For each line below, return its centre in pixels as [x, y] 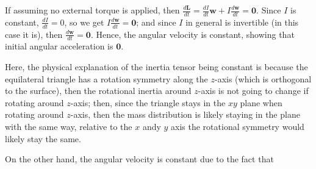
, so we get [84, 22]
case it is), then [34, 34]
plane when [261, 102]
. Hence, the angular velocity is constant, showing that [192, 34]
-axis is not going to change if [253, 91]
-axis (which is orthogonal [263, 78]
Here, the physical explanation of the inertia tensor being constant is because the [156, 67]
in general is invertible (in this [242, 22]
